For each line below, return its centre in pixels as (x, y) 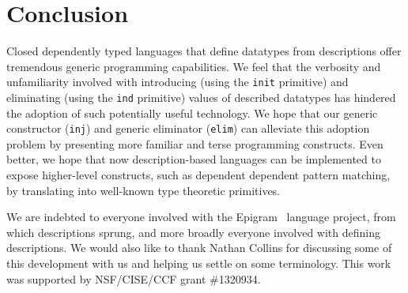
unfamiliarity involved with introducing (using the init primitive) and (178, 82)
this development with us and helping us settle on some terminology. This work (199, 263)
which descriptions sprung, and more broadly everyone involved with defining (193, 232)
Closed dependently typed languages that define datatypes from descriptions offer (204, 51)
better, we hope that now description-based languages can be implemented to (194, 159)
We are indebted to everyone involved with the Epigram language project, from (201, 217)
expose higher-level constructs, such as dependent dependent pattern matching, (198, 175)
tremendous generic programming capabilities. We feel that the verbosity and (194, 66)
